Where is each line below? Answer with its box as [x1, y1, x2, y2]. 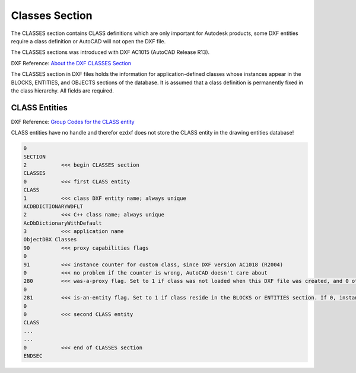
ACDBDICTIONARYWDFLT [23, 203, 83, 210]
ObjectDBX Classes [23, 236, 77, 243]
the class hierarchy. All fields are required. [11, 87, 114, 94]
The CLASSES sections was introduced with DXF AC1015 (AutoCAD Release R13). [11, 49, 210, 56]
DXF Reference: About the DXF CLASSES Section [11, 59, 132, 66]
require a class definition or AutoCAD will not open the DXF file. [11, 37, 166, 44]
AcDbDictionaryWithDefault [23, 219, 102, 227]
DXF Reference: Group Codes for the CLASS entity [11, 118, 135, 125]
